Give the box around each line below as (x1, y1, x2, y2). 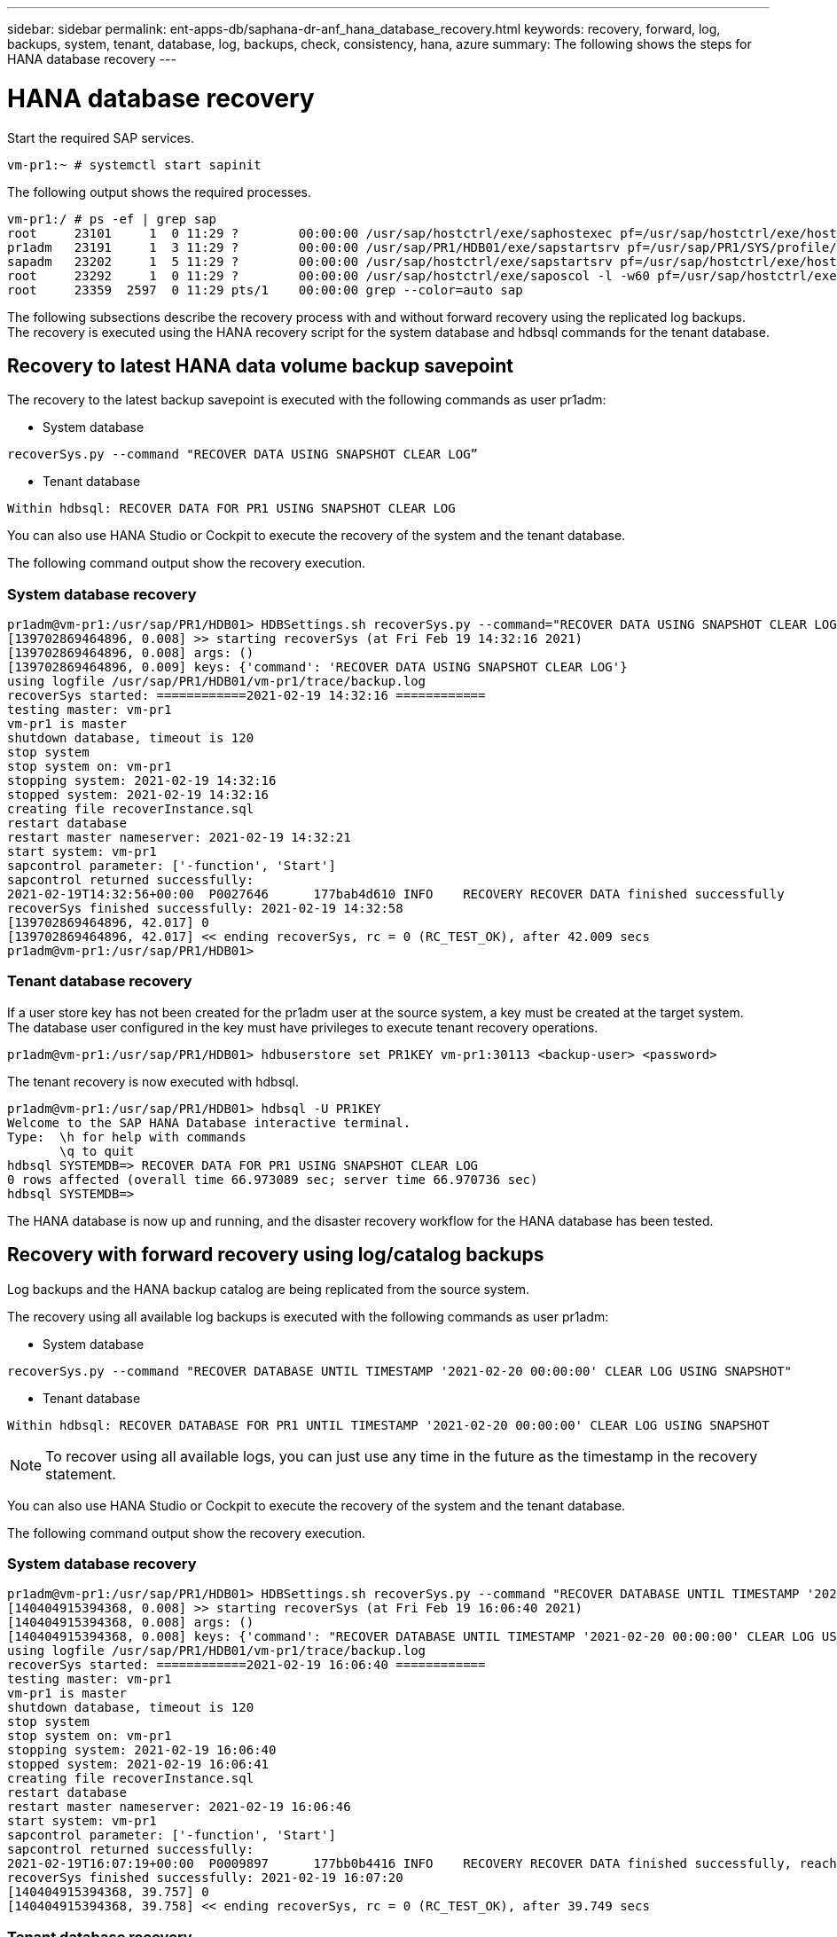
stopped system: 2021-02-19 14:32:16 (7, 788, 270, 803)
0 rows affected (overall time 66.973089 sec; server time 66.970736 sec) (7, 1172, 538, 1187)
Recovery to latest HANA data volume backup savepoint (7, 354, 514, 377)
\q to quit (59, 1143, 135, 1158)
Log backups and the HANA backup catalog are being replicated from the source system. (7, 1281, 530, 1297)
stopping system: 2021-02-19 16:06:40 (7, 1743, 277, 1758)
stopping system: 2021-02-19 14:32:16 (7, 773, 277, 788)
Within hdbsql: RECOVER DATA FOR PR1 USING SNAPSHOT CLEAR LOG (7, 501, 456, 516)
